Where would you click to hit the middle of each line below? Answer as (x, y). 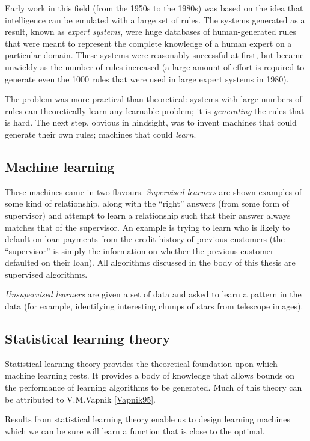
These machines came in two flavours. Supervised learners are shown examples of (153, 191)
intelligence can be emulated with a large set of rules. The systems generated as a (155, 20)
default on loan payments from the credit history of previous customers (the (145, 239)
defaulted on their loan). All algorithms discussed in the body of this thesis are (150, 262)
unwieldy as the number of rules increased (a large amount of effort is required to (155, 66)
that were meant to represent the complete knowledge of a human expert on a (148, 43)
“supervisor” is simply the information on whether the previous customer (139, 250)
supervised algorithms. (46, 274)
